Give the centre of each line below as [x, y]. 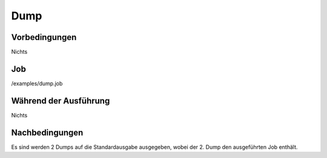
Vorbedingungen [44, 37]
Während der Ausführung [61, 101]
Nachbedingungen [47, 132]
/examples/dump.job [37, 83]
